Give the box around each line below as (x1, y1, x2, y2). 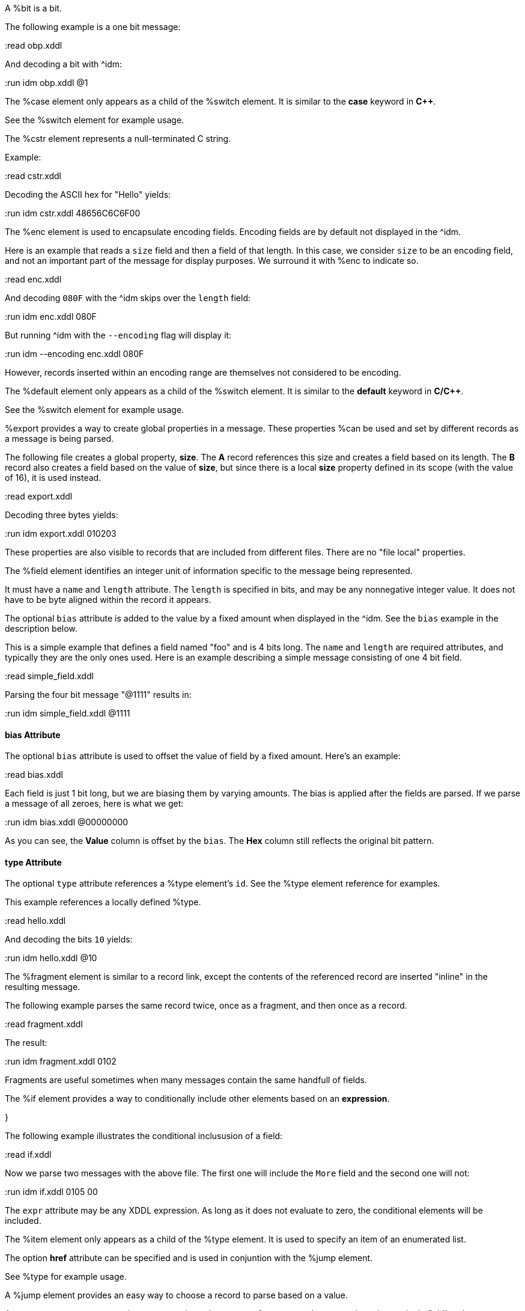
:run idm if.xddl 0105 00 (5, 1187, 98, 1197)
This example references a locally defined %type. (5, 897, 201, 908)
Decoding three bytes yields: (5, 510, 118, 520)
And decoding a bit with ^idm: (5, 59, 123, 69)
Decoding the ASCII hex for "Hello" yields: (5, 189, 171, 200)
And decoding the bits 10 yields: (5, 934, 133, 945)
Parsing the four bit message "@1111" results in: (5, 689, 192, 700)
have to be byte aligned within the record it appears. (5, 594, 211, 605)
